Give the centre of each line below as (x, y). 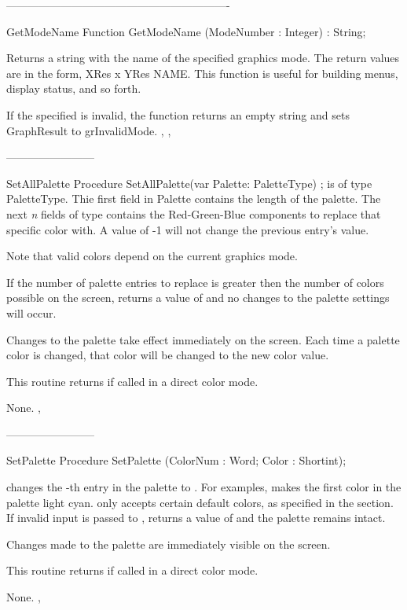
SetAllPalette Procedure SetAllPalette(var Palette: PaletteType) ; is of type (189, 183)
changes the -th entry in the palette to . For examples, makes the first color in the (204, 487)
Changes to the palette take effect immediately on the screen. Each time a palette (203, 339)
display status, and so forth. (74, 88)
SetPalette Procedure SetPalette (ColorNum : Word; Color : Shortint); (176, 460)
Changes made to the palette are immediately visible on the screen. (169, 544)
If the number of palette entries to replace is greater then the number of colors (195, 282)
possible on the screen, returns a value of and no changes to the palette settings (198, 298)
